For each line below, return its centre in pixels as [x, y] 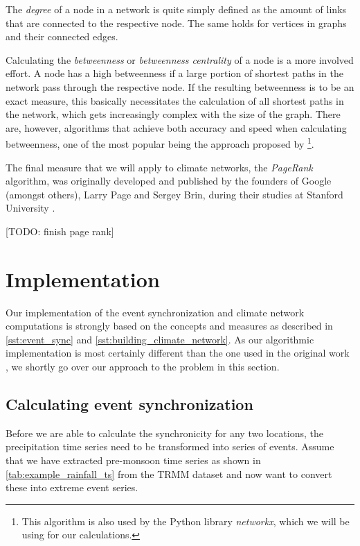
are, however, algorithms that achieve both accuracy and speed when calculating [176, 127]
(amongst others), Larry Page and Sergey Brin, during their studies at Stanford [174, 194]
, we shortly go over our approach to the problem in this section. [143, 367]
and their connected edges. [62, 36]
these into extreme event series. [72, 487]
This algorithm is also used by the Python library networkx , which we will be [186, 521]
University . [30, 208]
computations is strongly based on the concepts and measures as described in [169, 326]
